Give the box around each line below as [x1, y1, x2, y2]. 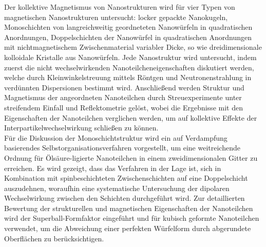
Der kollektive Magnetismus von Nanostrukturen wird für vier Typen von [4, 2, 235, 12]
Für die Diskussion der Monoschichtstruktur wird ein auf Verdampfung [4, 132, 227, 143]
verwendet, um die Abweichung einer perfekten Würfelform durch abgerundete [4, 223, 251, 234]
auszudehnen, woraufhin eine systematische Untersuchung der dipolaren [4, 182, 230, 193]
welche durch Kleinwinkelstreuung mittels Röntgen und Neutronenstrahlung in [4, 72, 252, 83]
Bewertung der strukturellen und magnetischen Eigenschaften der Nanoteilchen [4, 202, 253, 213]
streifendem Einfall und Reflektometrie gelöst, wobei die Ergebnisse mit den [4, 102, 243, 112]
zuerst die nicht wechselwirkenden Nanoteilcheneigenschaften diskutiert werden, [4, 62, 254, 72]
